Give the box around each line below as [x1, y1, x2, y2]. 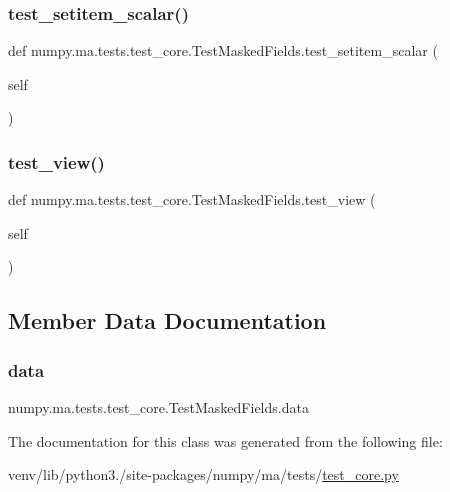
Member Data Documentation [8, 305, 327, 336]
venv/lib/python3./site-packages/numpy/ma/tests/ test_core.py [8, 464, 399, 485]
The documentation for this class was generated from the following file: [8, 430, 443, 451]
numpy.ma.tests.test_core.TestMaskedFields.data [8, 397, 309, 417]
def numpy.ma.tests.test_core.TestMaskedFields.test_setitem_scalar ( [8, 40, 438, 61]
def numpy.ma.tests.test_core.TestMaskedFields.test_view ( [8, 189, 376, 210]
